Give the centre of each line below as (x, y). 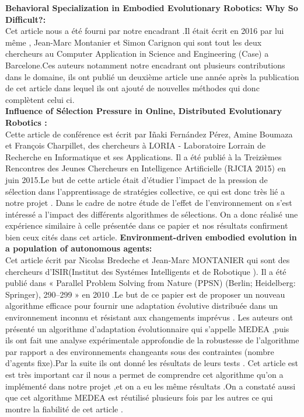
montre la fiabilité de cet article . (64, 409)
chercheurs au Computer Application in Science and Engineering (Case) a (137, 54)
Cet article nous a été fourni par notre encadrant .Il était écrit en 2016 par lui (145, 31)
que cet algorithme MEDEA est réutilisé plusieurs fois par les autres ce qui (139, 397)
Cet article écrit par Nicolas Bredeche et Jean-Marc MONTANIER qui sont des (148, 260)
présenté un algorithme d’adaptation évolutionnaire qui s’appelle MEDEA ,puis (147, 328)
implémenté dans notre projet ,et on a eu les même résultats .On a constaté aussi (151, 386)
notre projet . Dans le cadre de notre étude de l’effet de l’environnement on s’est (149, 203)
